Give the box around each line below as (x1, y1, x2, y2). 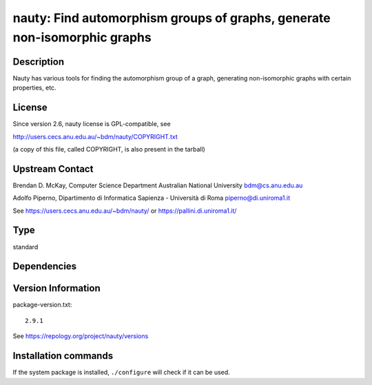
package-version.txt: (12, 300, 72, 309)
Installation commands (12, 350, 114, 362)
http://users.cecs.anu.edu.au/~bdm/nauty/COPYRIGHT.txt (12, 132, 178, 141)
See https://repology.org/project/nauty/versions (12, 332, 149, 340)
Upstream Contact (12, 163, 94, 175)
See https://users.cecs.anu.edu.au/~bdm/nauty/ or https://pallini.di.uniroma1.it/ (12, 207, 237, 215)
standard (12, 242, 39, 251)
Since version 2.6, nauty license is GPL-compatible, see (12, 120, 172, 128)
